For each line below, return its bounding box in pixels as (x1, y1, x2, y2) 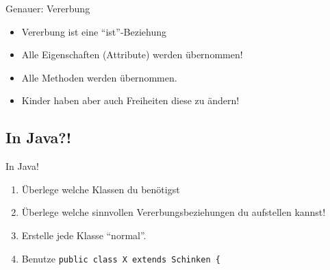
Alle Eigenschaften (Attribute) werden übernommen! (21, 47, 243, 62)
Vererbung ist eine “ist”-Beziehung (21, 24, 166, 38)
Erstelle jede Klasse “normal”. (21, 228, 147, 242)
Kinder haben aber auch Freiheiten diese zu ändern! (21, 93, 240, 108)
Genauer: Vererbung (5, 1, 90, 15)
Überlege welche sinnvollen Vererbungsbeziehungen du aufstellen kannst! (21, 205, 326, 219)
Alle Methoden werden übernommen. (21, 70, 177, 84)
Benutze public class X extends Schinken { (21, 251, 220, 265)
